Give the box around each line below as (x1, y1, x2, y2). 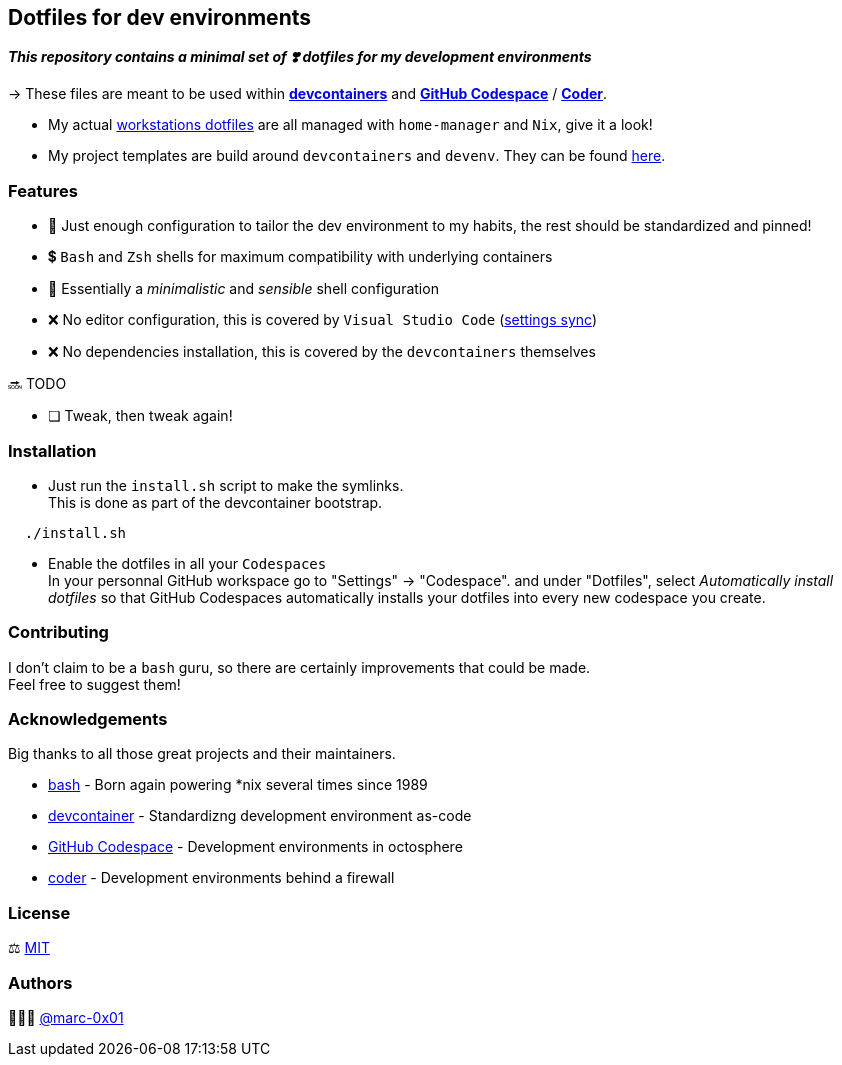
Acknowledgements (8, 709, 168, 730)
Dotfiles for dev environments (8, 5, 312, 30)
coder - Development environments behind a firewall (48, 869, 395, 887)
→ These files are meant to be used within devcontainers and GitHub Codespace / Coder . (8, 85, 608, 103)
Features (8, 180, 78, 201)
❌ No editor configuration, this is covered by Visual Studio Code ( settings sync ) (48, 311, 598, 329)
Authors (8, 972, 73, 993)
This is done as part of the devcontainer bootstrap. (48, 493, 383, 511)
